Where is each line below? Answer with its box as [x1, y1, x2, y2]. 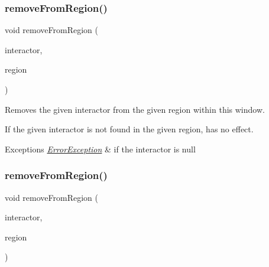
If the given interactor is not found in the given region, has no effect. [5, 123, 254, 135]
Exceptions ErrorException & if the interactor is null [5, 142, 196, 155]
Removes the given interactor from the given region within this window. [5, 103, 265, 115]
